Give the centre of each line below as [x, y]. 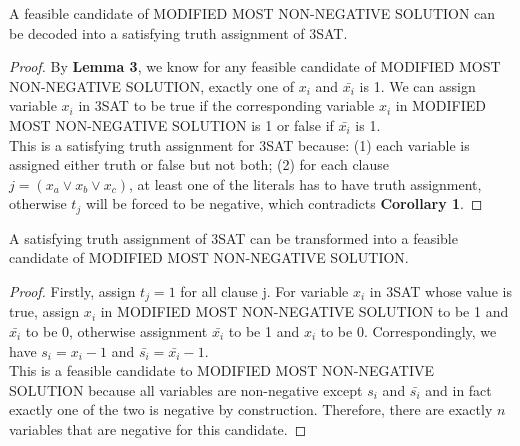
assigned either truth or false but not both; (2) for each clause [199, 164]
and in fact [458, 389]
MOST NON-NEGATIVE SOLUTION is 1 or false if [171, 124]
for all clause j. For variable [264, 290]
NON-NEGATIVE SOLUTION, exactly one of [151, 85]
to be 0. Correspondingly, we [408, 331]
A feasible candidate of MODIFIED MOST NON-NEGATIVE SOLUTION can [252, 13]
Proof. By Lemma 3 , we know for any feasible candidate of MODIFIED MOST [255, 66]
